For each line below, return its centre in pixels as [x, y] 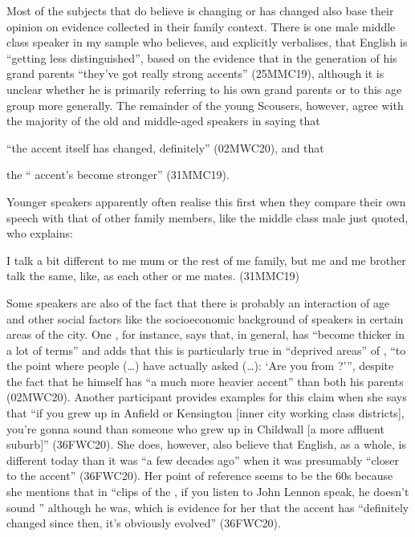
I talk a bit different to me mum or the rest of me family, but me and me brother [206, 260]
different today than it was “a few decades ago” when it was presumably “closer [203, 460]
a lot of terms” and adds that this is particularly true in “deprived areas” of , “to [206, 350]
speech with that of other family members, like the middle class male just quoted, [207, 217]
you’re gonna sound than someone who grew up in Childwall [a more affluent [195, 428]
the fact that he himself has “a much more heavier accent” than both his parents [205, 381]
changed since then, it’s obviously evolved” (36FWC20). [144, 523]
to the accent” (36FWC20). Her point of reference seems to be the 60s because [200, 476]
